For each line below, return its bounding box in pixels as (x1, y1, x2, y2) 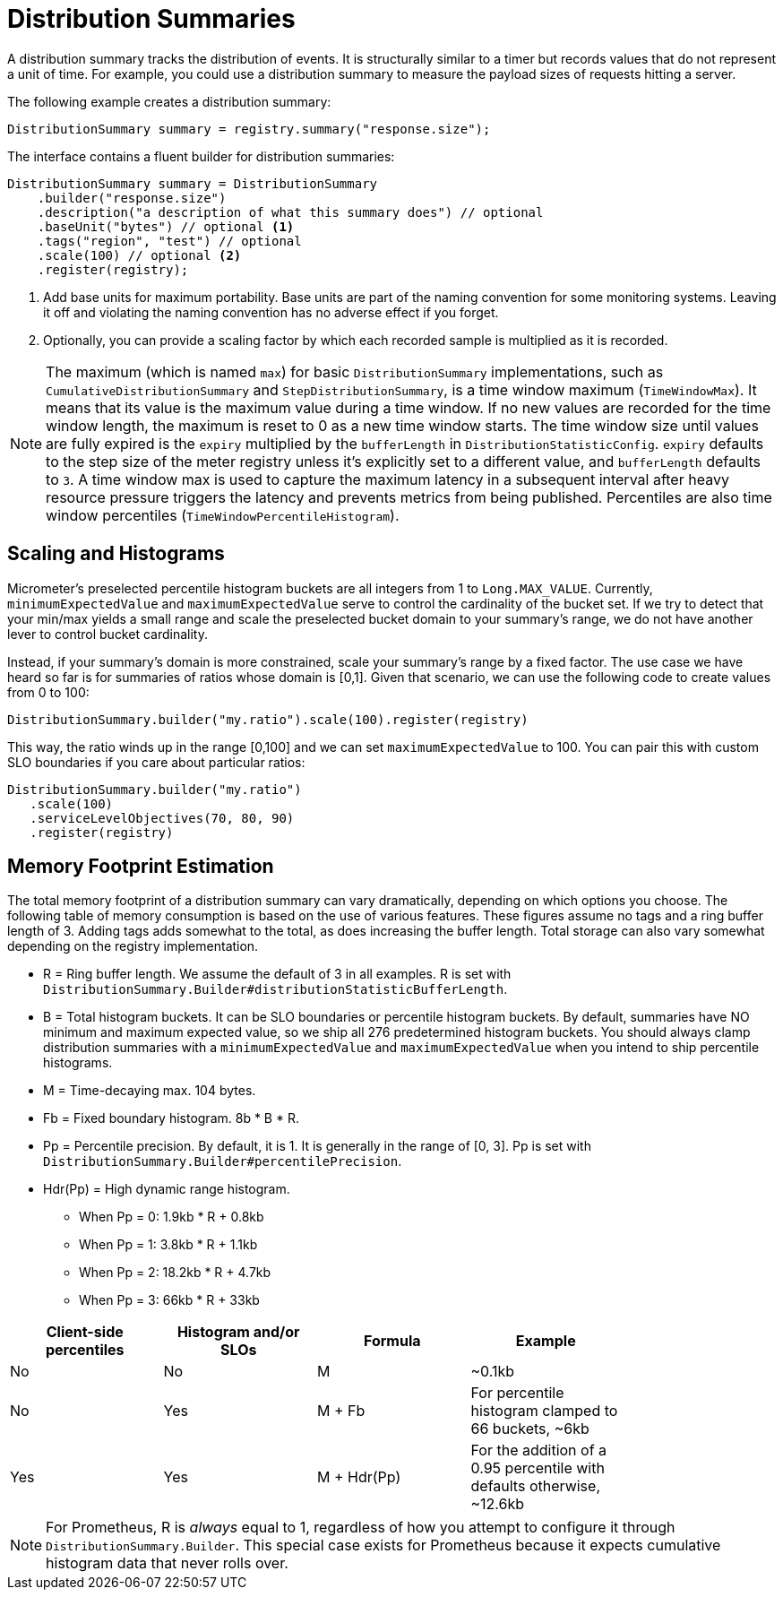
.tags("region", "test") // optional (37, 233, 302, 248)
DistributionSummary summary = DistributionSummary (7, 176, 378, 191)
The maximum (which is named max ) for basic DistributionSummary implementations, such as (46, 362, 664, 381)
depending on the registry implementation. (7, 938, 259, 954)
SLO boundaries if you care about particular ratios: (7, 754, 305, 770)
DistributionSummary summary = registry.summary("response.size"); (7, 121, 491, 136)
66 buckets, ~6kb (470, 1420, 589, 1438)
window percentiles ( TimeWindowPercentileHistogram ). (46, 505, 400, 524)
